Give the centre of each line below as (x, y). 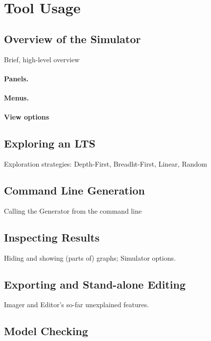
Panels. (16, 78)
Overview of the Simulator (72, 38)
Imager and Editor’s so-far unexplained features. (77, 304)
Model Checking (46, 331)
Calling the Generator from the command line (73, 210)
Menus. (16, 97)
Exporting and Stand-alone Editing (95, 284)
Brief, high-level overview (42, 59)
